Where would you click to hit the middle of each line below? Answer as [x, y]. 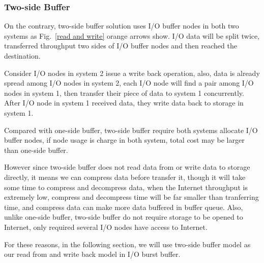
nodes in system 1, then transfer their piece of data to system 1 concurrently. [124, 93]
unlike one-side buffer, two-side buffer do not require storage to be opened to [124, 217]
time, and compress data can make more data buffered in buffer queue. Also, [124, 207]
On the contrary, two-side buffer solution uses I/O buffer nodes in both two [122, 26]
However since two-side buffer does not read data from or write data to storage [127, 167]
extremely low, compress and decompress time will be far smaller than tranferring [131, 197]
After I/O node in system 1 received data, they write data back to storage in [124, 103]
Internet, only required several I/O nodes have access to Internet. [106, 227]
